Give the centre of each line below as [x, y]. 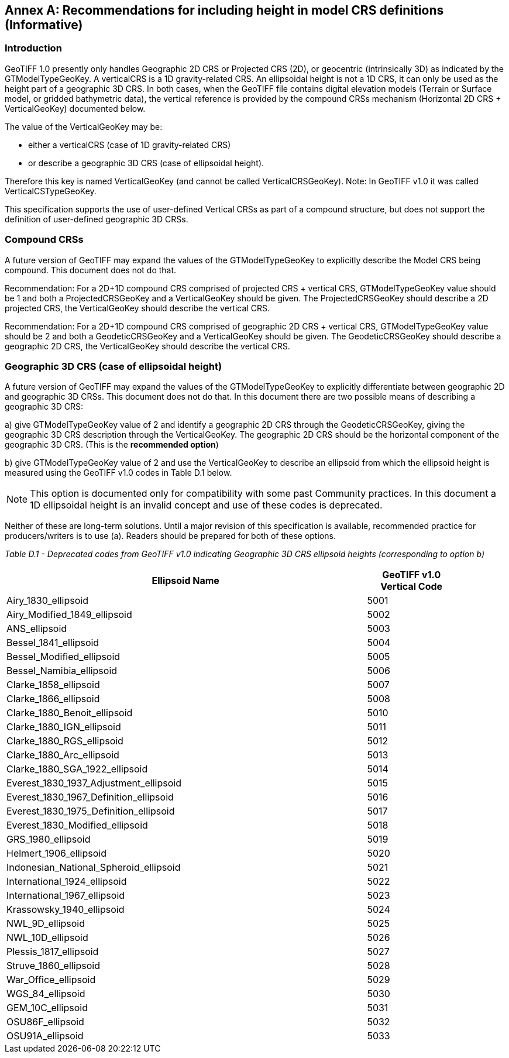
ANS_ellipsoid [37, 629]
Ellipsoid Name [185, 581]
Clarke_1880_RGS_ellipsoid [65, 741]
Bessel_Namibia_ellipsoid [62, 671]
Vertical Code [412, 587]
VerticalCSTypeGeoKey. [51, 191]
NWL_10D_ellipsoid [47, 938]
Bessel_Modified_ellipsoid [63, 657]
